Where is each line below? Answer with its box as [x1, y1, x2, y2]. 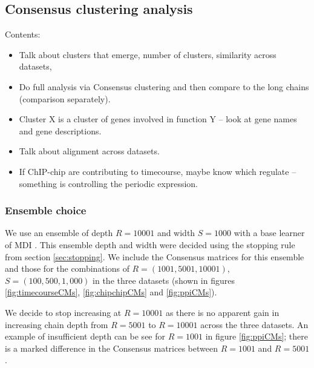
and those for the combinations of [5, 262, 129, 275]
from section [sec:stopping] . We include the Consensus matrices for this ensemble [5, 250, 304, 263]
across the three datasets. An [200, 318, 309, 330]
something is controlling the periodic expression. [19, 177, 198, 189]
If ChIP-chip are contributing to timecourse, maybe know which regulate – [19, 165, 296, 177]
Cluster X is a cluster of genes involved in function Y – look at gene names [19, 113, 297, 125]
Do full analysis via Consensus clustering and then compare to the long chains [19, 80, 309, 93]
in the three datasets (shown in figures [93, 274, 235, 286]
